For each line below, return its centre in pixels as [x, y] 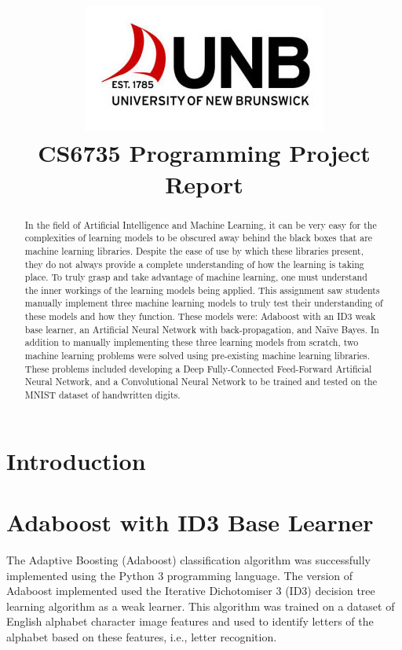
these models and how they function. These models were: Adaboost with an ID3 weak [200, 316]
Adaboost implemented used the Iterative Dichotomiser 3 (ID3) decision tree [191, 591]
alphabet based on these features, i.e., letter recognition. [142, 637]
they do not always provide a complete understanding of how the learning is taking [194, 264]
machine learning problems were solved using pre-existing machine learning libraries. [197, 356]
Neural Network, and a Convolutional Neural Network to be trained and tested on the [201, 382]
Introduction [76, 460]
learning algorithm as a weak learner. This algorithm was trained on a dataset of [201, 606]
